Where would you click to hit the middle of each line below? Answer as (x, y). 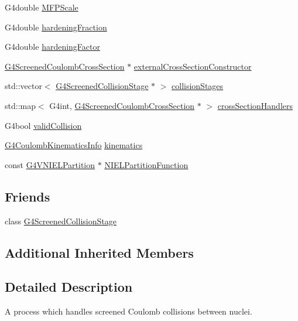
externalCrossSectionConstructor (193, 66)
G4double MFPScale (42, 7)
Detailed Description (69, 287)
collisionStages (198, 86)
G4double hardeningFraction (56, 27)
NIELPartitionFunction (146, 164)
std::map (20, 105)
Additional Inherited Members (99, 252)
